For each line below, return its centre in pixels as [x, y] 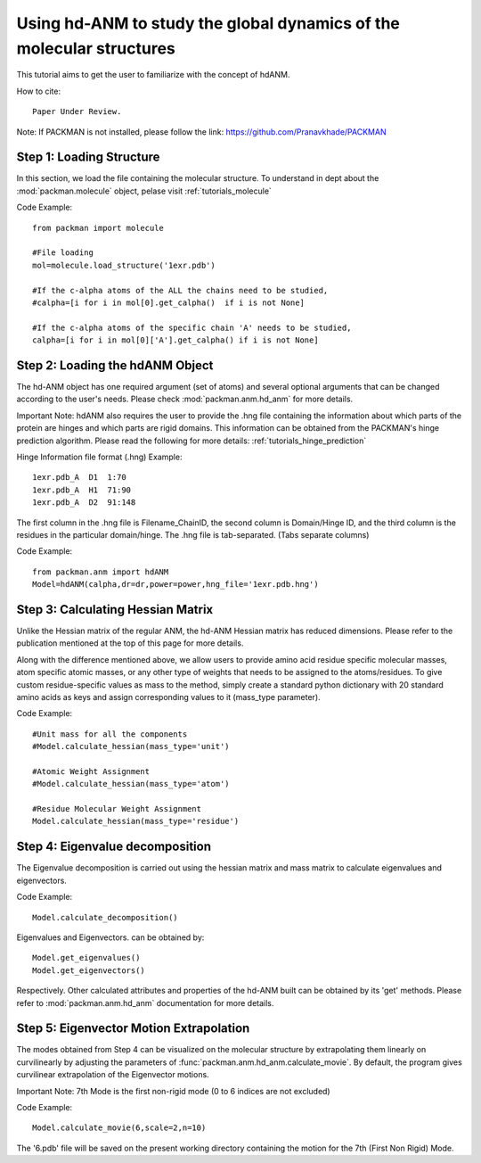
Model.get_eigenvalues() [86, 958]
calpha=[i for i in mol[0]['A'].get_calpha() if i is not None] [176, 340]
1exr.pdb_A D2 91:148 [84, 503]
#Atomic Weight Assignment [91, 771]
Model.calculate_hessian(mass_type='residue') [136, 821]
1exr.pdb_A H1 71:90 [82, 490]
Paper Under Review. [77, 112]
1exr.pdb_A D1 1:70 [79, 478]
